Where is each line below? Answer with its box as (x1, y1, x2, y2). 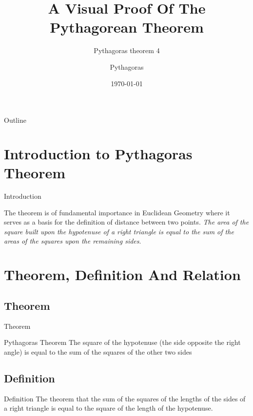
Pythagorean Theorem (50, 17, 204, 37)
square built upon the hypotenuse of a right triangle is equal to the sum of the (4, 226, 234, 236)
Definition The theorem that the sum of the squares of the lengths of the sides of (4, 393, 246, 403)
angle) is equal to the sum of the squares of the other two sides (4, 346, 192, 357)
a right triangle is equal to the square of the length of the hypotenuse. (4, 403, 213, 413)
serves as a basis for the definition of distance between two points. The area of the (4, 217, 249, 227)
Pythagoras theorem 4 (94, 45, 160, 56)
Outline (4, 115, 26, 125)
